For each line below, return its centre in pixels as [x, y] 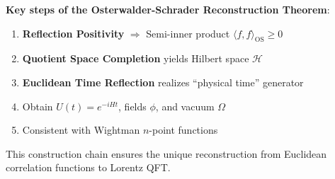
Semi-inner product [188, 33]
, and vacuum [185, 106]
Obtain [38, 106]
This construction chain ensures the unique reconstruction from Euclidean [166, 153]
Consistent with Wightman [81, 130]
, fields [132, 106]
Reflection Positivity [73, 33]
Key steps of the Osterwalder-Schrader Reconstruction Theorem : [168, 9]
